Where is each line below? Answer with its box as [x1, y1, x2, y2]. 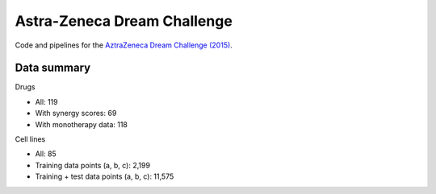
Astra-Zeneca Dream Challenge [15, 12, 233, 30]
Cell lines [15, 134, 46, 144]
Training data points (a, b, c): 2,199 [35, 160, 151, 170]
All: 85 [35, 149, 57, 159]
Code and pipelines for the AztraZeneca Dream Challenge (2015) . [15, 40, 233, 50]
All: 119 [35, 97, 58, 106]
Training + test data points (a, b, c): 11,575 [35, 171, 174, 181]
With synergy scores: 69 [35, 109, 117, 118]
